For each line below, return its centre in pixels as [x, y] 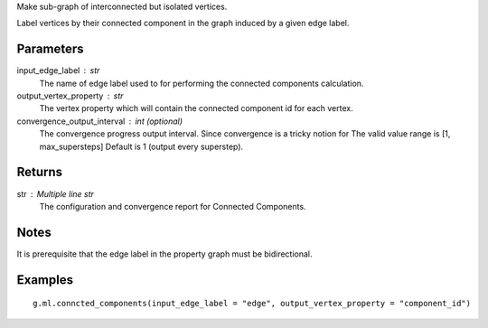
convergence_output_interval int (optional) [100, 121]
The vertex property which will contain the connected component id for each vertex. [196, 108]
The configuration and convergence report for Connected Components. [173, 206]
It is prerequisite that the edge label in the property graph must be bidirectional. [164, 254]
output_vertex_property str [70, 96]
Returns [40, 172]
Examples [45, 280]
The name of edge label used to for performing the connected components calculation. [202, 83]
